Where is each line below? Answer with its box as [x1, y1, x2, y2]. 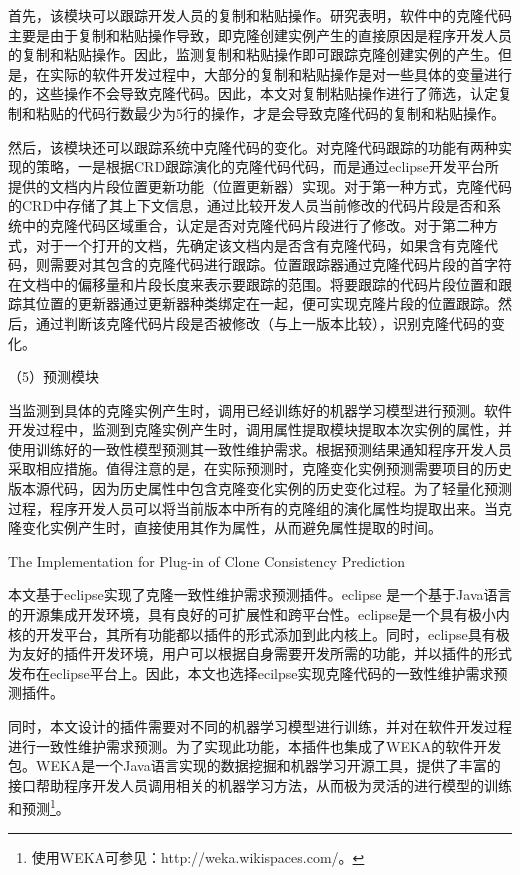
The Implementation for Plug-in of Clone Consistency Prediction [8, 550, 405, 571]
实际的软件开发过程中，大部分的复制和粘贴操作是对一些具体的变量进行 [49, 63, 512, 84]
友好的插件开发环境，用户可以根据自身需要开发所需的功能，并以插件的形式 [21, 643, 512, 664]
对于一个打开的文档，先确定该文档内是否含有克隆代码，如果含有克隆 [35, 234, 484, 255]
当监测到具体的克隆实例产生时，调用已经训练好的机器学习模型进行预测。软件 [8, 399, 512, 420]
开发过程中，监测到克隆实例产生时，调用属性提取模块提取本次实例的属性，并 [8, 419, 512, 440]
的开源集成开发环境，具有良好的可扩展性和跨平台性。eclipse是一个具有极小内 [8, 604, 510, 625]
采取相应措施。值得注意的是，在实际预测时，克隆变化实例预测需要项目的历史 [8, 458, 512, 479]
